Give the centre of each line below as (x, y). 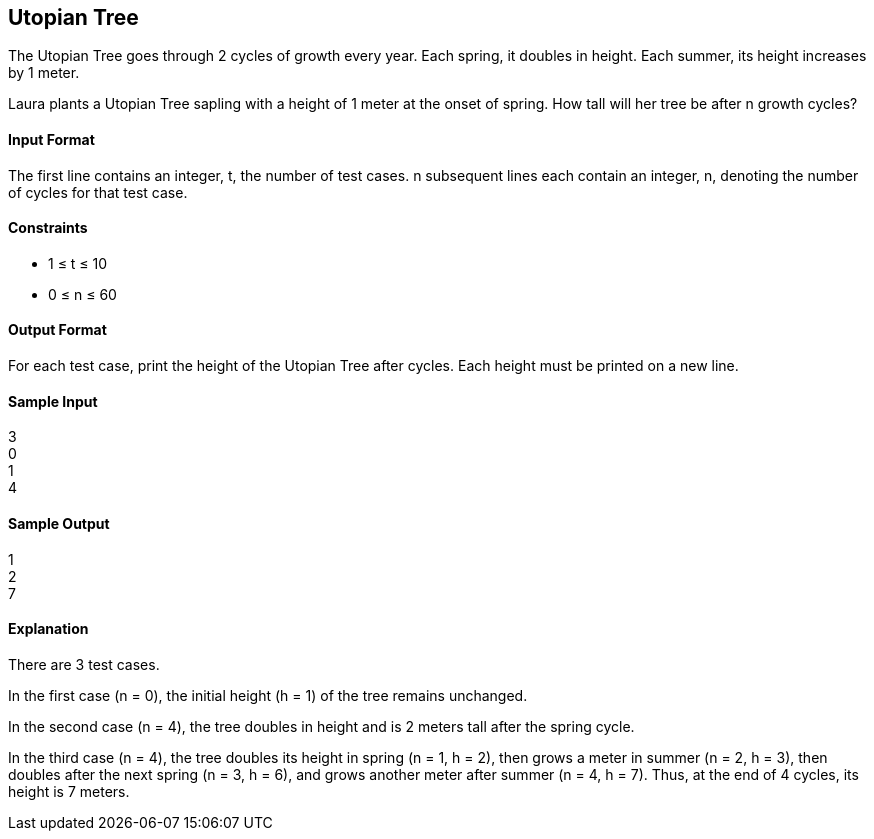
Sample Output (59, 523)
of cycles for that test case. (98, 192)
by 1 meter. (44, 73)
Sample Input (53, 401)
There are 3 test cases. (84, 664)
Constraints (48, 228)
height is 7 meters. (69, 791)
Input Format (51, 140)
